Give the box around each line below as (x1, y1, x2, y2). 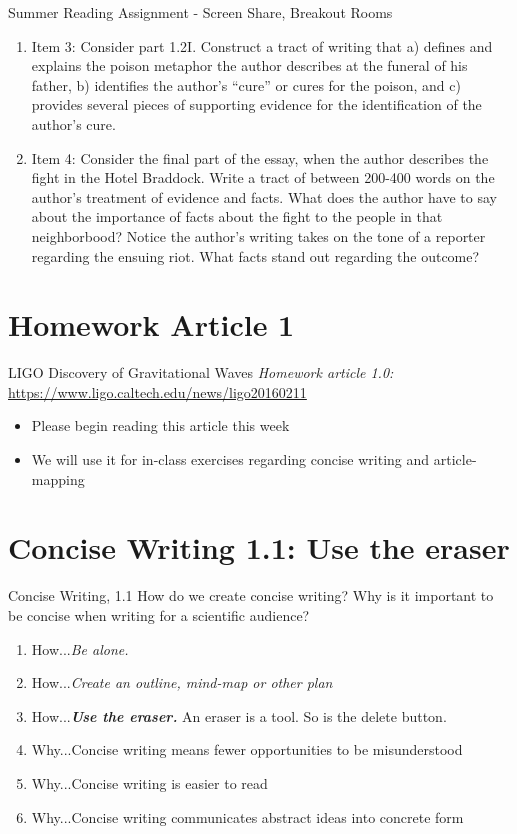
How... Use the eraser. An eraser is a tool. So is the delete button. (31, 705, 447, 726)
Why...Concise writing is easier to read (31, 772, 268, 793)
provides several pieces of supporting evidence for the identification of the (31, 94, 482, 115)
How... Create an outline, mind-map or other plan (31, 672, 333, 693)
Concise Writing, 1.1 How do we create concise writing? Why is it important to (8, 585, 494, 606)
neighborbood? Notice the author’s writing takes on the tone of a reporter (31, 225, 486, 246)
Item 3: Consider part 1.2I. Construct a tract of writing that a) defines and (31, 35, 493, 56)
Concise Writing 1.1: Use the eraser (8, 527, 510, 568)
